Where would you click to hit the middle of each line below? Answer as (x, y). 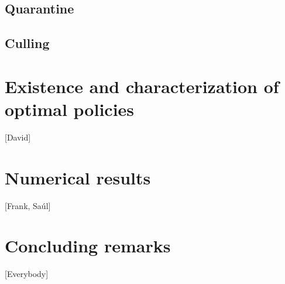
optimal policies (70, 109)
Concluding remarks (88, 246)
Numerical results (78, 177)
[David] (18, 137)
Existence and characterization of (142, 86)
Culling (27, 43)
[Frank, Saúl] (28, 205)
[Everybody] (27, 274)
